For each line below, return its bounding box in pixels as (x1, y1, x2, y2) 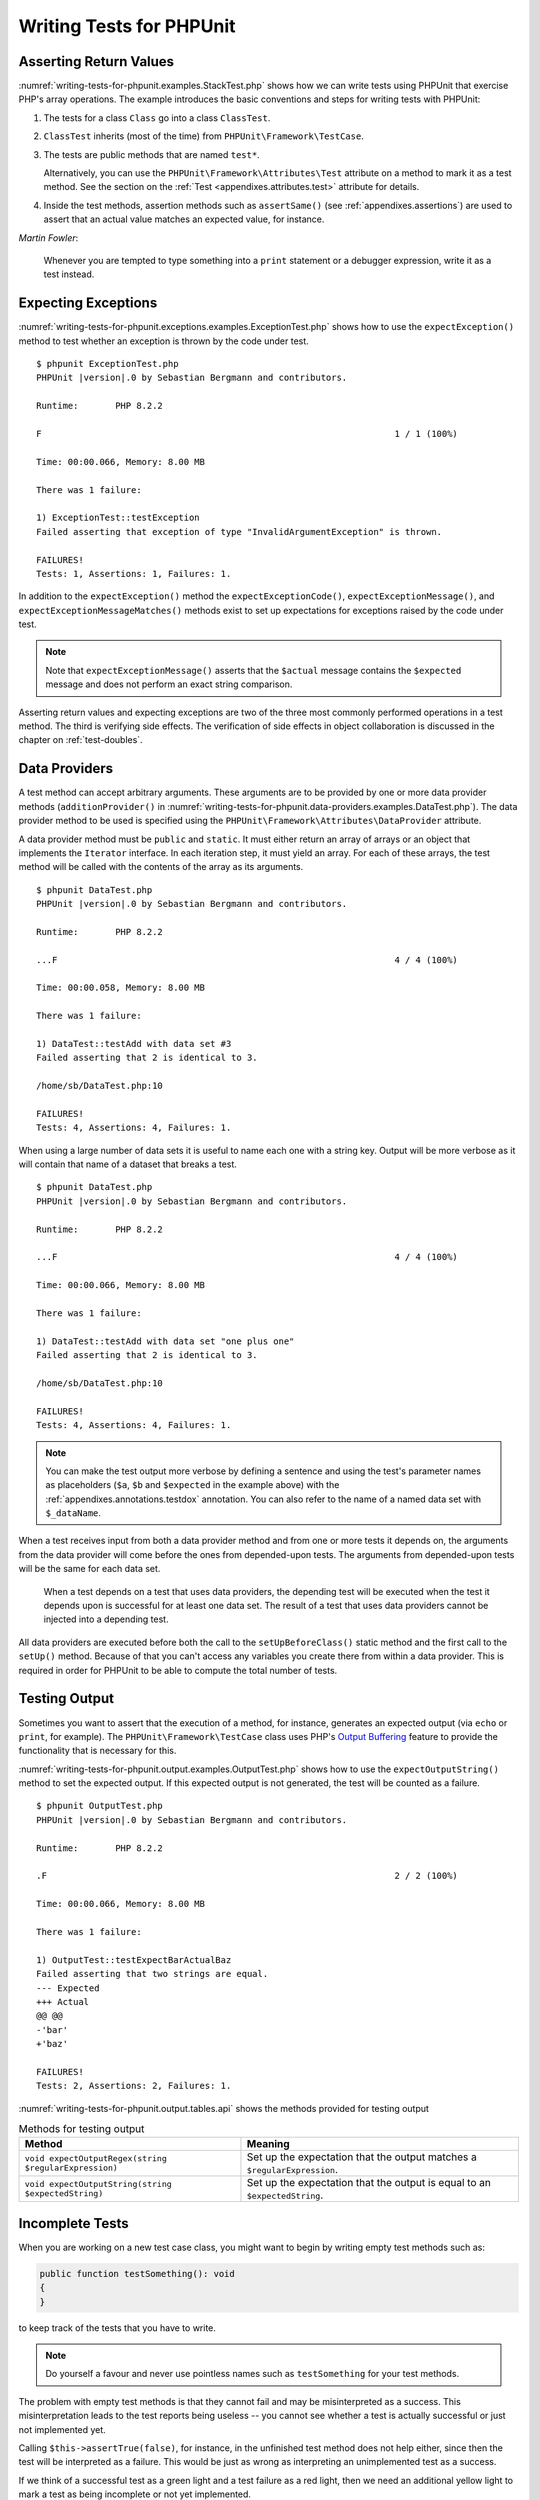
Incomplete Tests (18, 2215, 129, 2232)
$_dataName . (45, 1507, 102, 1519)
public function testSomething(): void (39, 2268, 235, 2279)
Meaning (246, 2137, 290, 2151)
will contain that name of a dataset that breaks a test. (18, 1158, 237, 1170)
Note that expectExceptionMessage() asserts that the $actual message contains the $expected (45, 664, 462, 676)
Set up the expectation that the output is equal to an (246, 2176, 492, 2190)
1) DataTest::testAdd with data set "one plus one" (36, 1335, 295, 1347)
